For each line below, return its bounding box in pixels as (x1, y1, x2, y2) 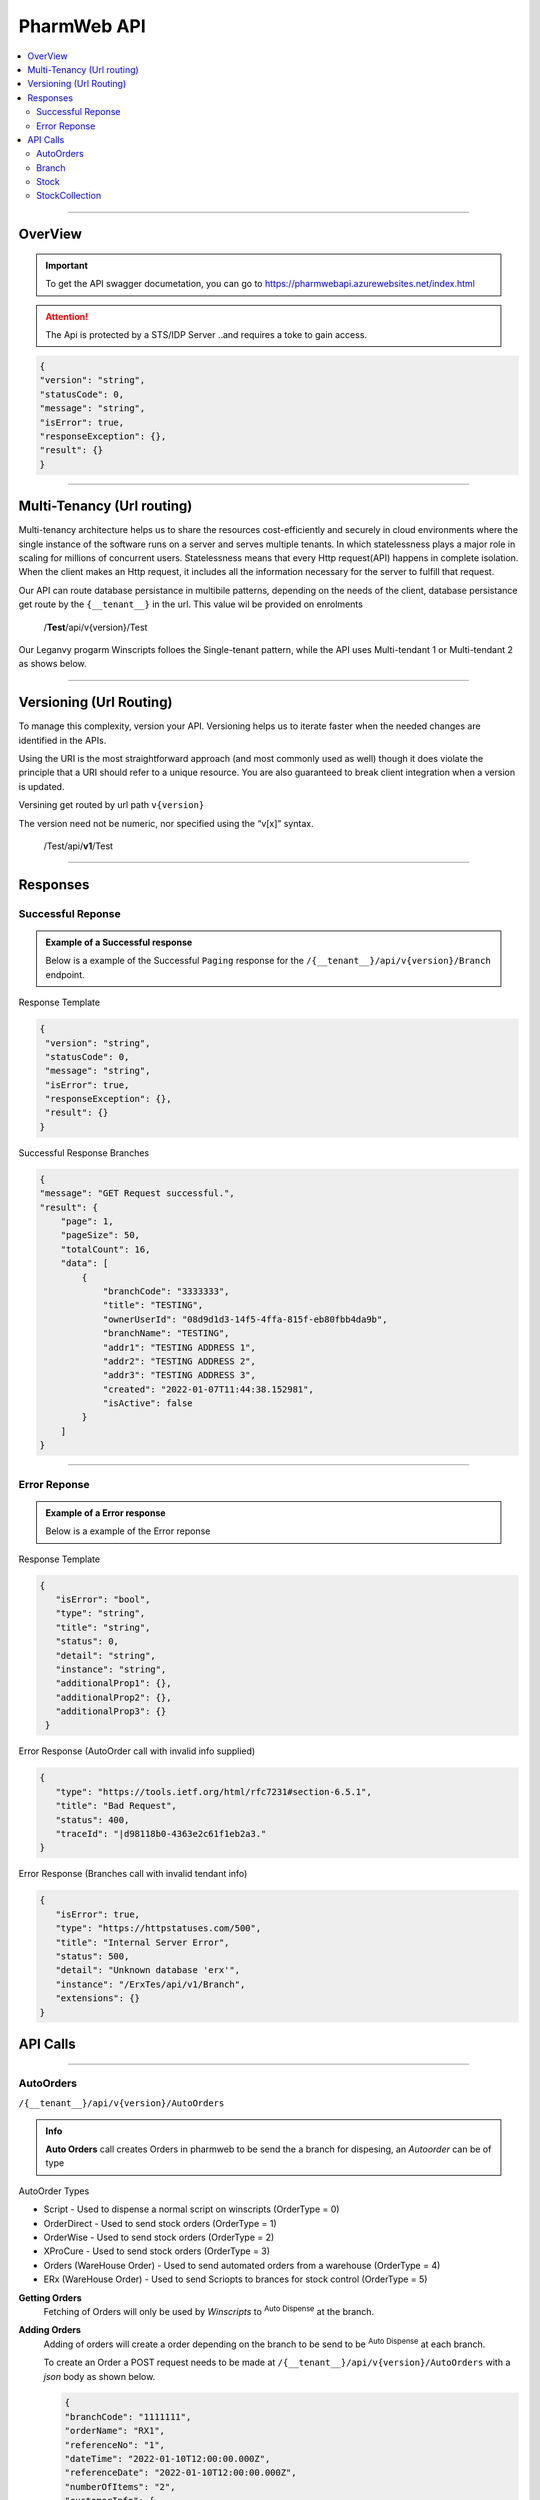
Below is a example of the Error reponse (45, 1525, 211, 1537)
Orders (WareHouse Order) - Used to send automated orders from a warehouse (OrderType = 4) (43, 2259, 441, 2271)
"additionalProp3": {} (55, 1706, 167, 1717)
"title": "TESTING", (102, 1300, 204, 1311)
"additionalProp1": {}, (55, 1678, 172, 1689)
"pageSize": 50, (60, 1230, 140, 1241)
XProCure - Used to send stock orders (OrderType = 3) (43, 2245, 270, 2257)
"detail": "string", (55, 1650, 157, 1661)
